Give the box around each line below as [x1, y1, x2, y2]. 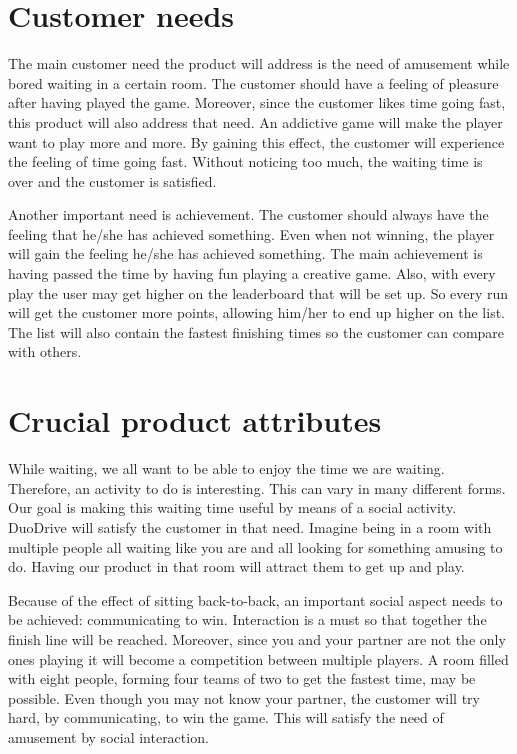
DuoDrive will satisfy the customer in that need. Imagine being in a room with [8, 516, 492, 537]
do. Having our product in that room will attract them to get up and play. [8, 556, 465, 577]
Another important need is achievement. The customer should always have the [8, 204, 489, 225]
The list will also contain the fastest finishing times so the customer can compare [8, 321, 505, 342]
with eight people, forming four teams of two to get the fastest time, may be [8, 668, 476, 689]
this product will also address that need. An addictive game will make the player [8, 111, 503, 132]
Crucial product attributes [8, 400, 382, 441]
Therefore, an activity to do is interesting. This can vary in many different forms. [8, 477, 506, 498]
